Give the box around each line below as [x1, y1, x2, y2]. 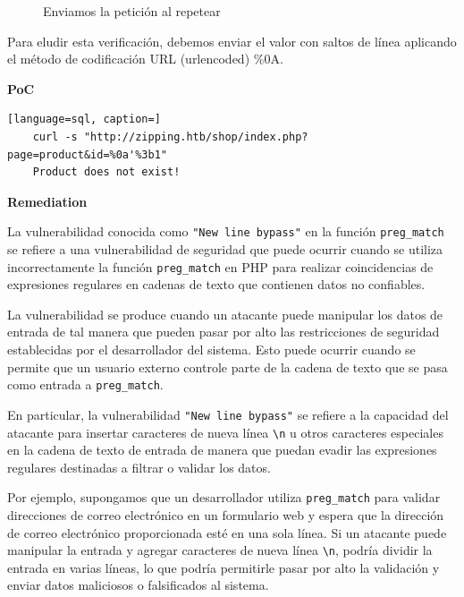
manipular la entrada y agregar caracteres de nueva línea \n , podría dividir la [7, 541, 433, 559]
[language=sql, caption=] [7, 113, 161, 126]
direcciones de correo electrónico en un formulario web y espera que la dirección [7, 506, 444, 525]
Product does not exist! [32, 166, 181, 179]
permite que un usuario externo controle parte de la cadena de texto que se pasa [7, 357, 448, 376]
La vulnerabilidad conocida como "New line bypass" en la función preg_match [7, 222, 444, 241]
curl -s [32, 130, 78, 143]
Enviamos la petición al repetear [43, 2, 221, 20]
